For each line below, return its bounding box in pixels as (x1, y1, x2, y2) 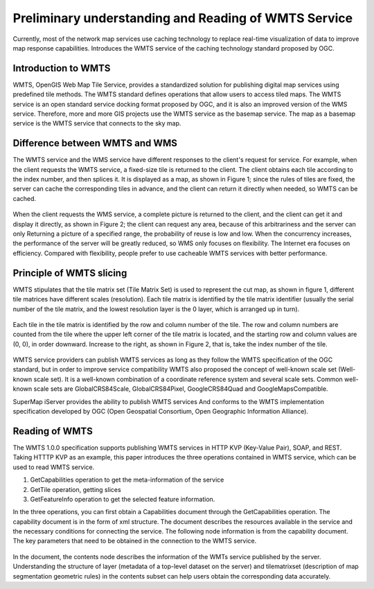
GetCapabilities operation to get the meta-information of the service (30, 475, 224, 484)
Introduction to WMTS (12, 62, 111, 74)
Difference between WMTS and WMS (12, 137, 178, 149)
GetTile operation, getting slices (30, 485, 121, 493)
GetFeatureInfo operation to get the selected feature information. (30, 495, 215, 503)
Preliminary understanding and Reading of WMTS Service (12, 10, 353, 26)
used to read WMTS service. (12, 463, 95, 471)
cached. (12, 194, 37, 202)
